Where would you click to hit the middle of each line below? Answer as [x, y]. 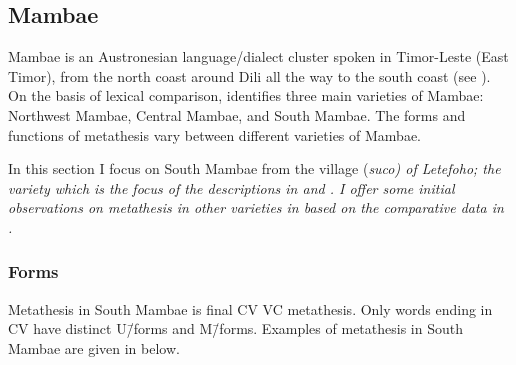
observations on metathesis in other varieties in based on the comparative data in [256, 207]
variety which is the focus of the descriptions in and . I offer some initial [231, 187]
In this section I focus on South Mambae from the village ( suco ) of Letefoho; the [254, 168]
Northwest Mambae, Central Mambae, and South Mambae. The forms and [237, 114]
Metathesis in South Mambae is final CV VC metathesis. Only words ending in [250, 308]
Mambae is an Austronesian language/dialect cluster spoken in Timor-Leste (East [258, 56]
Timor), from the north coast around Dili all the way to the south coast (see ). [249, 75]
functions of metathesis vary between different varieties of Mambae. [214, 134]
